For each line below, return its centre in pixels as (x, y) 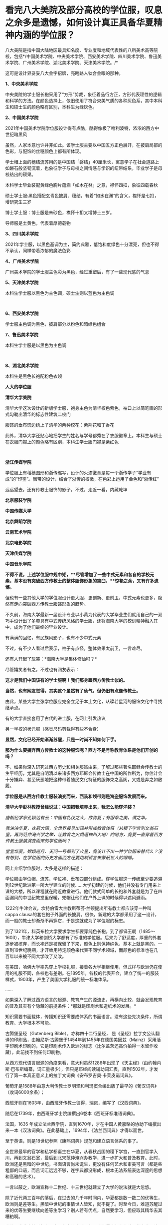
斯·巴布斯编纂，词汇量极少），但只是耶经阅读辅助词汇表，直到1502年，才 (80, 1069)
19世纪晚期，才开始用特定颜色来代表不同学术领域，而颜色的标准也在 (84, 950)
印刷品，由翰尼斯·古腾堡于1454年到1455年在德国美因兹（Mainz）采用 (85, 1040)
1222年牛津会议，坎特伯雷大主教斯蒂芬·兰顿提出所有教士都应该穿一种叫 (79, 908)
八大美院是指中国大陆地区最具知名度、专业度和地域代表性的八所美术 (75, 50)
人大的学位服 (18, 387)
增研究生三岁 (18, 202)
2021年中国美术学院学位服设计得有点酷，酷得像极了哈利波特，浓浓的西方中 (82, 128)
